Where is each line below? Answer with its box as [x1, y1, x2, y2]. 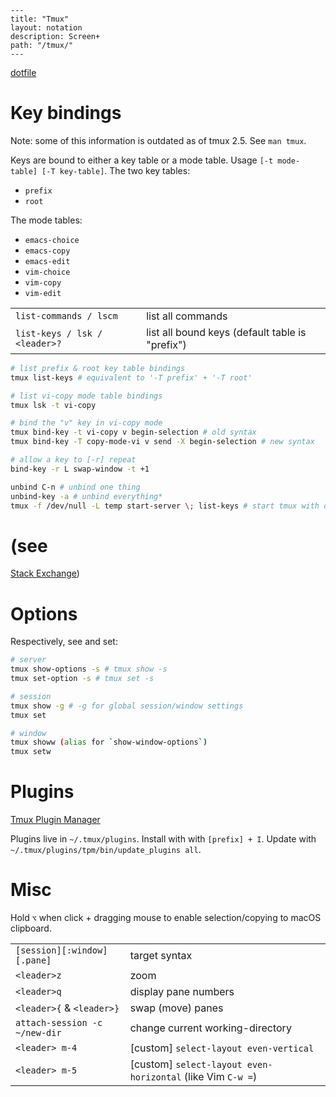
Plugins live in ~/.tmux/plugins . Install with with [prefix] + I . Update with [10, 833, 317, 845]
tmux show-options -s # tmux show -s [10, 664, 168, 675]
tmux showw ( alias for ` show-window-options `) [10, 737, 208, 748]
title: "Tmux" [10, 14, 70, 24]
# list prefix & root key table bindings [10, 363, 186, 373]
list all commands [146, 309, 228, 323]
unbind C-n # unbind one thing [10, 482, 141, 492]
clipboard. [10, 922, 52, 935]
